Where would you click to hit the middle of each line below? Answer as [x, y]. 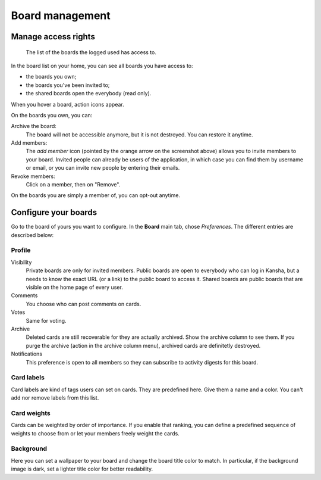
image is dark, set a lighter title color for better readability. [82, 469]
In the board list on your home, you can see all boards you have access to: [102, 66]
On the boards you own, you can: [52, 115]
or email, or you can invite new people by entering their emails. [103, 168]
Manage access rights [53, 37]
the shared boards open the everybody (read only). [89, 93]
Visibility [21, 262]
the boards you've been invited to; [68, 85]
